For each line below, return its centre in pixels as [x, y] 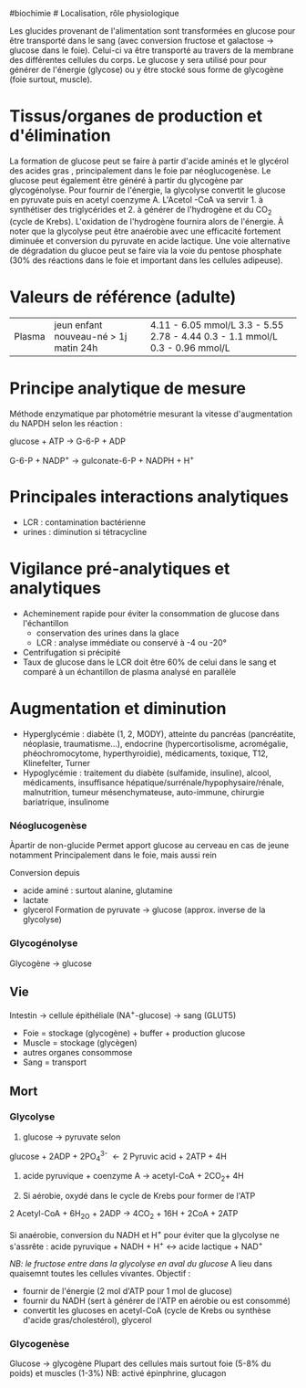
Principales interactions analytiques [149, 497]
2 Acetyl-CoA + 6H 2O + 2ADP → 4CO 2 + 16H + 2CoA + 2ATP [124, 1214]
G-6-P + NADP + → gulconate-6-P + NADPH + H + [102, 459]
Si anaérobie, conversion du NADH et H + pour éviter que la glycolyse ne [144, 1234]
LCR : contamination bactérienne [84, 522]
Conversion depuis [45, 873]
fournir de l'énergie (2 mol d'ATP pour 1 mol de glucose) [127, 1291]
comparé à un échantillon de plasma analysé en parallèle [129, 672]
